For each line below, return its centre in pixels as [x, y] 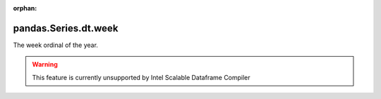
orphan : [25, 8]
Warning [45, 65]
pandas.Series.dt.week [66, 28]
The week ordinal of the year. [56, 45]
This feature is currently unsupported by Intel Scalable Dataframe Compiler [141, 77]
